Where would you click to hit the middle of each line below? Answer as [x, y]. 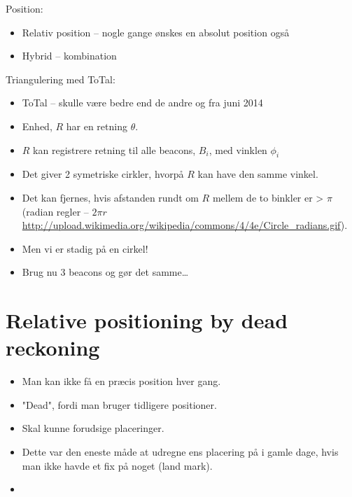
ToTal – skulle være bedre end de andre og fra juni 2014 [142, 103]
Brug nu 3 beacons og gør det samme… [105, 272]
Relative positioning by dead [147, 320]
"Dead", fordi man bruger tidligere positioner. [119, 404]
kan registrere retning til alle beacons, [114, 149]
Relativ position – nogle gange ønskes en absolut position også [156, 32]
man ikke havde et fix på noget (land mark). [117, 465]
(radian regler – [55, 211]
